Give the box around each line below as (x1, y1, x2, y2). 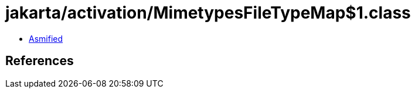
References (5, 53, 74, 69)
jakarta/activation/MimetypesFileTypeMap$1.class (5, 3, 411, 23)
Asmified (29, 33, 63, 44)
